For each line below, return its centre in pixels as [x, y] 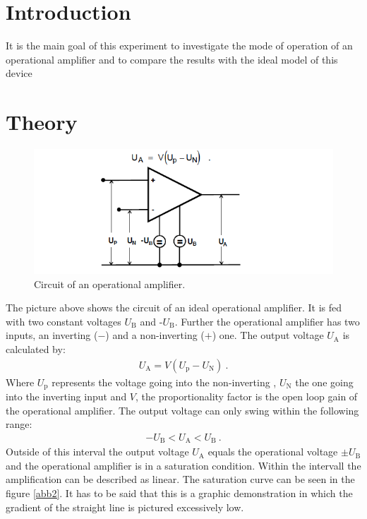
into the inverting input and [66, 396]
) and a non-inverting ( [155, 335]
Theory [42, 122]
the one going [324, 382]
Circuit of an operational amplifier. [110, 284]
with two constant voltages [64, 321]
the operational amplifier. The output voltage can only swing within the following [182, 410]
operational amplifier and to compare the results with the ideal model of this [172, 59]
